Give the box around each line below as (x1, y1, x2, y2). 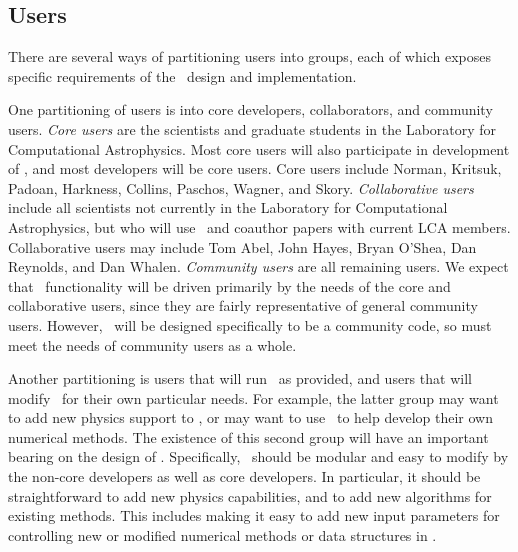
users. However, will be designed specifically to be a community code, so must (8, 314, 492, 335)
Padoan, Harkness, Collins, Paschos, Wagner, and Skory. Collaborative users (8, 177, 474, 198)
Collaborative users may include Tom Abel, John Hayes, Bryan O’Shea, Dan (8, 236, 477, 257)
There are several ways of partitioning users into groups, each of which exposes (8, 46, 491, 67)
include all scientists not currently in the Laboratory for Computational (8, 197, 448, 218)
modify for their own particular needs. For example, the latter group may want (8, 387, 499, 408)
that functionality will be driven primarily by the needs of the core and (8, 275, 451, 296)
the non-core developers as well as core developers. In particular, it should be (8, 466, 481, 487)
